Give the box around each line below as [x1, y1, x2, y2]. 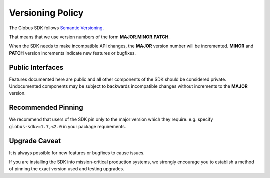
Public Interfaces [9, 63, 64, 72]
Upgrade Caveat [9, 136, 61, 145]
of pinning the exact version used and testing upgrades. [9, 166, 124, 172]
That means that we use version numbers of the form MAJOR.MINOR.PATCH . [9, 34, 170, 40]
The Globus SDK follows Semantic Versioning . [9, 25, 104, 31]
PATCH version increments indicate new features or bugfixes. [9, 50, 136, 56]
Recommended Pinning [9, 103, 83, 112]
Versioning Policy [9, 7, 84, 18]
